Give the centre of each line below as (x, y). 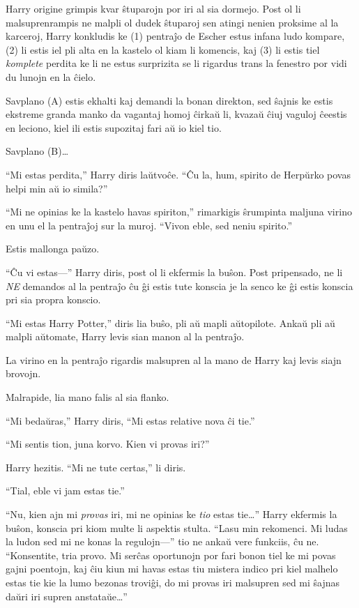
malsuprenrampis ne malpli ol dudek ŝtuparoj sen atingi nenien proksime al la (172, 22)
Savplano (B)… (37, 151)
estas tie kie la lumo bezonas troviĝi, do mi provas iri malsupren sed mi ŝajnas (173, 582)
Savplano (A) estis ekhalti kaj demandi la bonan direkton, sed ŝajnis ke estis (169, 100)
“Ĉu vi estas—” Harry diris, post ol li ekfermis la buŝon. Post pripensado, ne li (174, 272)
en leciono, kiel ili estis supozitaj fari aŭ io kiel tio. (114, 127)
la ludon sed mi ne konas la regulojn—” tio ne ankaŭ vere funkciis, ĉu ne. (162, 541)
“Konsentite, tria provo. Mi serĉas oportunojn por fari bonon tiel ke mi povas (171, 555)
